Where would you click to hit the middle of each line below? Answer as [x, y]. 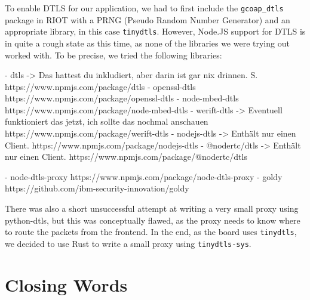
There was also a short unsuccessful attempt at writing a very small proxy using [152, 208]
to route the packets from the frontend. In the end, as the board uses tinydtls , [151, 232]
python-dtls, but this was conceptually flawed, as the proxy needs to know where [153, 220]
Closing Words [66, 284]
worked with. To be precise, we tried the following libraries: [113, 55]
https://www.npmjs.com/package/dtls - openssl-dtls [100, 86]
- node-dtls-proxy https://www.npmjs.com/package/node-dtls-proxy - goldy [144, 176]
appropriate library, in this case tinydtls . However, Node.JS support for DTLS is [155, 31]
